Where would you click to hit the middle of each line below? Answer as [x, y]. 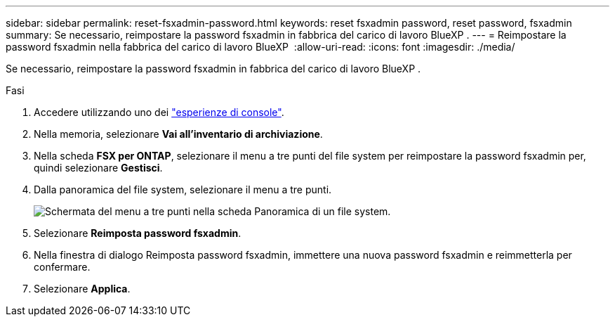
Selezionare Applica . [82, 289]
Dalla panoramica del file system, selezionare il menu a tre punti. [183, 189]
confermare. [62, 267]
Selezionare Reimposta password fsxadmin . [138, 233]
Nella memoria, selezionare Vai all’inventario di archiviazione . [178, 134]
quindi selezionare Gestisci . [98, 168]
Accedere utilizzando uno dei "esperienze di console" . [159, 112]
